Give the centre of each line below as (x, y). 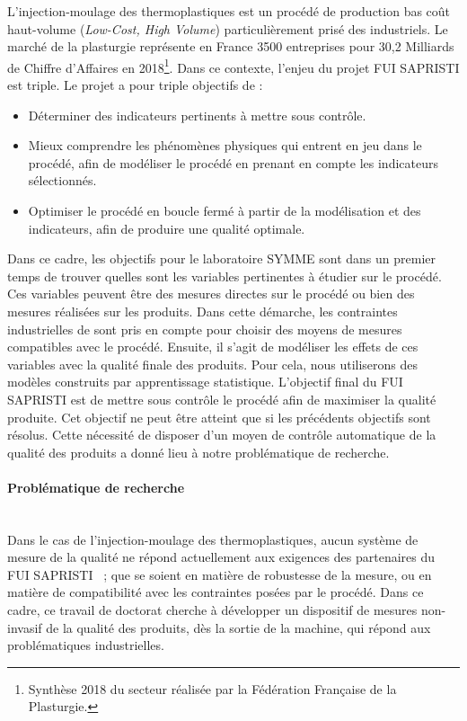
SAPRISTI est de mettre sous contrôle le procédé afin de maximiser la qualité (222, 399)
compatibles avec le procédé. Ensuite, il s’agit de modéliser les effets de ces (213, 347)
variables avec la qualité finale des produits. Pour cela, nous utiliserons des (213, 364)
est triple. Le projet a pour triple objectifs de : (135, 85)
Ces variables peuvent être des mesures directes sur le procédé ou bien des (211, 294)
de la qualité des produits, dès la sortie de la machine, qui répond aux (238, 627)
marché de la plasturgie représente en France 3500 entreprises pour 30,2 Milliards (231, 46)
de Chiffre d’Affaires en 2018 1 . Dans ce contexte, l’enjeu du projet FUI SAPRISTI (233, 66)
